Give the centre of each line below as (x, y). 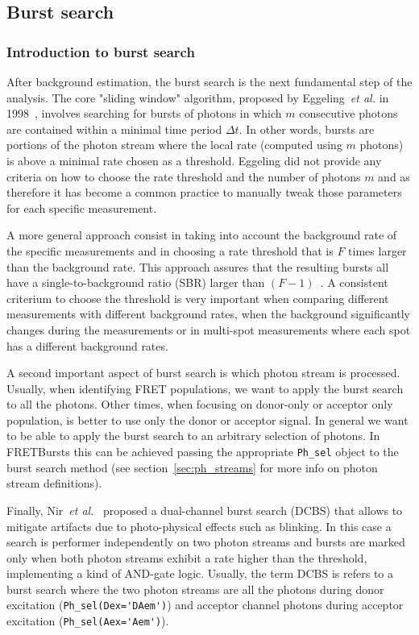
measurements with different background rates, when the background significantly (209, 314)
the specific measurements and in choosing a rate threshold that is (170, 250)
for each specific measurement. (82, 208)
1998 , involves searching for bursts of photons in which (144, 113)
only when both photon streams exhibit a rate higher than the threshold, (187, 557)
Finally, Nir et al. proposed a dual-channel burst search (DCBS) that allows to (205, 510)
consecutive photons (348, 113)
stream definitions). (54, 483)
